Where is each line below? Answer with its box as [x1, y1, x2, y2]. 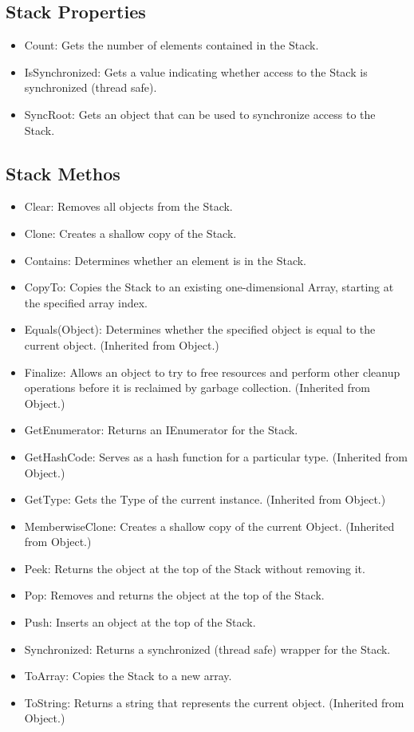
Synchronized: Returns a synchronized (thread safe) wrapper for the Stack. [24, 640, 391, 657]
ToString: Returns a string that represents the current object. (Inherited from [24, 694, 404, 710]
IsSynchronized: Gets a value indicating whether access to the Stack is [24, 63, 368, 80]
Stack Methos [6, 160, 120, 185]
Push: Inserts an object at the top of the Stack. [24, 614, 256, 631]
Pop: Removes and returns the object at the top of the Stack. [24, 587, 325, 603]
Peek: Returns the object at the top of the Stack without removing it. [24, 560, 365, 576]
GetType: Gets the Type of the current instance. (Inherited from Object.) [24, 491, 386, 508]
